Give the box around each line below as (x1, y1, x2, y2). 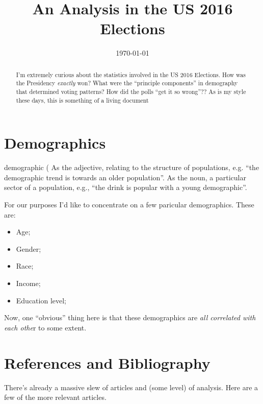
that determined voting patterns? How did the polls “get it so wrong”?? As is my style (16, 87, 246, 96)
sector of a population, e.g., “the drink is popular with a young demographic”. (4, 182, 247, 193)
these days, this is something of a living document (16, 96, 149, 104)
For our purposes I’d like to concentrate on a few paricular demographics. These (4, 199, 254, 210)
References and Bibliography (4, 352, 211, 373)
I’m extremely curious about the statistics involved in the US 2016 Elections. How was (16, 70, 246, 79)
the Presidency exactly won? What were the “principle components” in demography (16, 79, 238, 87)
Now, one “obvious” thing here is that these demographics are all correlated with (4, 312, 256, 323)
